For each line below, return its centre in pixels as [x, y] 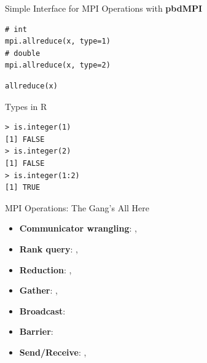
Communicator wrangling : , [78, 228]
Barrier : [36, 331]
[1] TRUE [23, 188]
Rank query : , [49, 248]
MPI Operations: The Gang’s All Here [77, 207]
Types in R [26, 106]
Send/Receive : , [53, 352]
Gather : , [38, 290]
